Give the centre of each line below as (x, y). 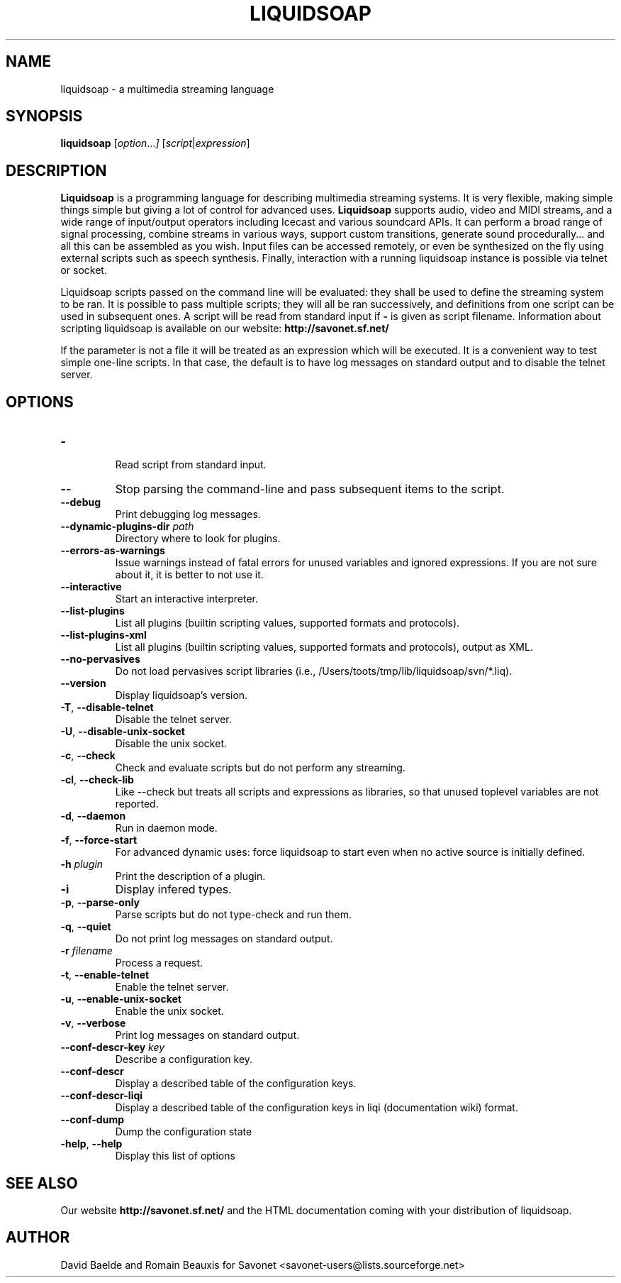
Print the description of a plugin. (190, 876)
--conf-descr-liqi (102, 1096)
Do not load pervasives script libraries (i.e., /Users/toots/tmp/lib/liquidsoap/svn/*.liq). (314, 671)
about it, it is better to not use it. (189, 575)
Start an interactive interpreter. (186, 599)
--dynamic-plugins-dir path (127, 527)
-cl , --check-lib (97, 780)
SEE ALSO (42, 1183)
